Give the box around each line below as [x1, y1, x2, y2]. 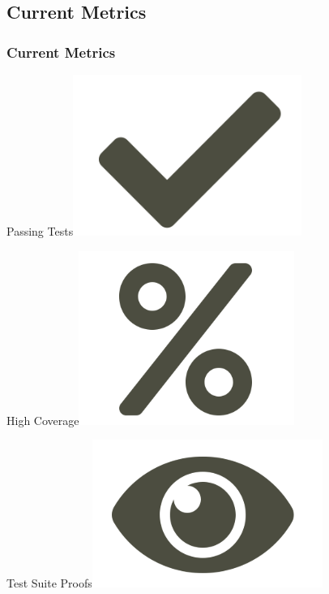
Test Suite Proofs [6, 574, 92, 592]
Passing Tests [6, 223, 74, 239]
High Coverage [6, 411, 79, 428]
